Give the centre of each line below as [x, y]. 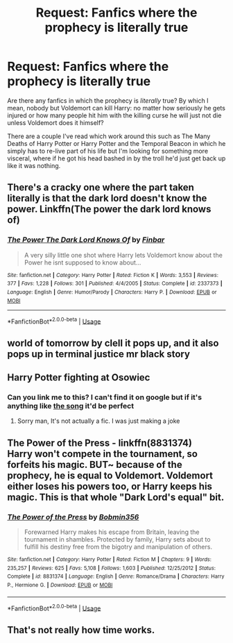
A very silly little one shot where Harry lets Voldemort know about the [123, 255]
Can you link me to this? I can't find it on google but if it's [105, 397]
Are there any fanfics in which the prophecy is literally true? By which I [108, 100]
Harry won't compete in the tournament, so [102, 454]
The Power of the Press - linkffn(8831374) [100, 443]
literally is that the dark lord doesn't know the [107, 198]
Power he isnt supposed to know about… [83, 262]
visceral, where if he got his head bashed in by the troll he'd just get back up [116, 158]
